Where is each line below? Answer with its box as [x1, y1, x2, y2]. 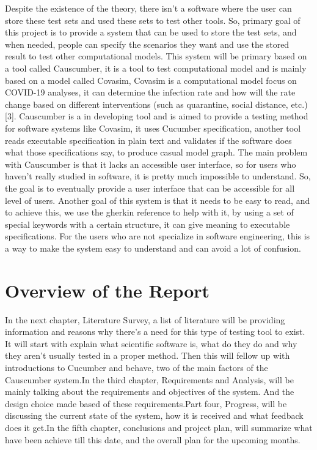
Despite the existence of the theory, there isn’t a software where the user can [5, 2, 292, 14]
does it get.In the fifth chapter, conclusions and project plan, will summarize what [5, 421, 313, 433]
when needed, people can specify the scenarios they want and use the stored [5, 37, 290, 50]
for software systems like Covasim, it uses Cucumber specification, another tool [5, 121, 301, 134]
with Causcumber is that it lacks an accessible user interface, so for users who [5, 157, 296, 170]
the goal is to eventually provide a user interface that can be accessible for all [5, 181, 295, 194]
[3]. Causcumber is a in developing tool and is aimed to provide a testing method [5, 110, 308, 122]
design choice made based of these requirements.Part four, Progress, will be [5, 397, 287, 410]
